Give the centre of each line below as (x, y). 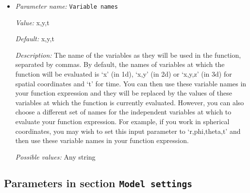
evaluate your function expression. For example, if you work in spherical (122, 121)
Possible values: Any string (55, 156)
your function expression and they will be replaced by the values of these (124, 93)
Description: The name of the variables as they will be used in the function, (128, 55)
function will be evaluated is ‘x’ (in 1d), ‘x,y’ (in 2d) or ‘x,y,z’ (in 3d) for (124, 74)
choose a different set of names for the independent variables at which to (123, 112)
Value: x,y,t (32, 22)
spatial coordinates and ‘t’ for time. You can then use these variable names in (131, 83)
